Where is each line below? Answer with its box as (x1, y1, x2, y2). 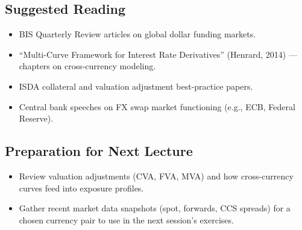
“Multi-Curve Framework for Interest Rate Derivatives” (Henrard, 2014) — (19, 48, 297, 60)
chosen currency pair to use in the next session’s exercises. (19, 213, 234, 226)
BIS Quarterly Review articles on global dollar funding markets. (19, 28, 256, 40)
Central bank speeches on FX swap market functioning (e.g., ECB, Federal (19, 100, 295, 113)
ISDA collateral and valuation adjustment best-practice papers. (19, 79, 253, 92)
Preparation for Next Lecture (5, 141, 193, 160)
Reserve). (19, 112, 54, 125)
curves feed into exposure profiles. (19, 181, 144, 194)
